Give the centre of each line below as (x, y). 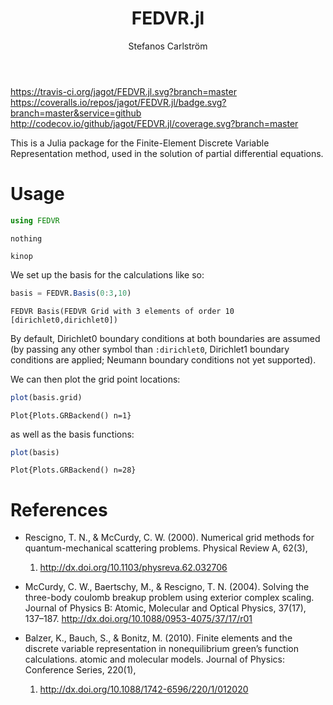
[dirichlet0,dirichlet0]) (64, 320)
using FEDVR (35, 220)
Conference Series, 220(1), (80, 670)
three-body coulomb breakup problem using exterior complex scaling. (169, 598)
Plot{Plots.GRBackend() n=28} (73, 470)
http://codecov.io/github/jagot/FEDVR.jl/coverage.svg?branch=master (154, 123)
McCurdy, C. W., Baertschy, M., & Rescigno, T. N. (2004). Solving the (167, 587)
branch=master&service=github (76, 113)
